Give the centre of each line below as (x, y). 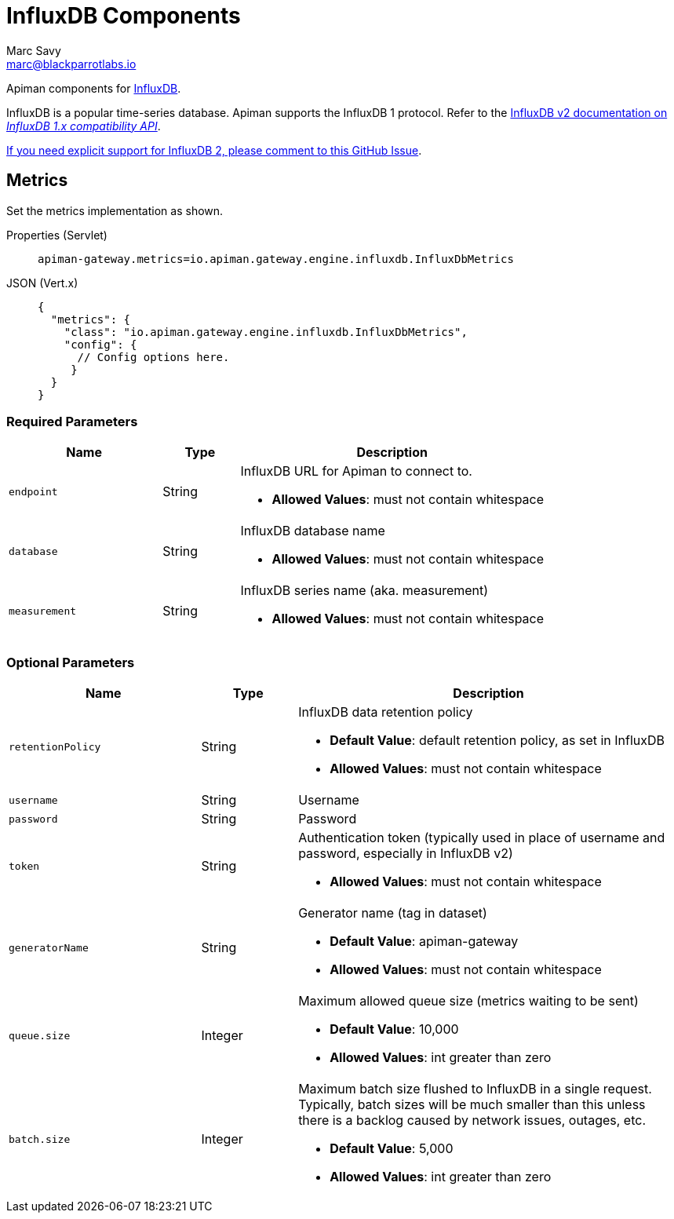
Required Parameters (72, 421)
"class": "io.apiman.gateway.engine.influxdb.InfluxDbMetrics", (266, 332)
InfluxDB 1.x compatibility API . (84, 126)
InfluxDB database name (313, 531)
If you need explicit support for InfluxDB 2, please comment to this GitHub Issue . (214, 150)
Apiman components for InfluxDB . (94, 88)
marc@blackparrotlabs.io (71, 64)
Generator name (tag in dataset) (393, 913)
